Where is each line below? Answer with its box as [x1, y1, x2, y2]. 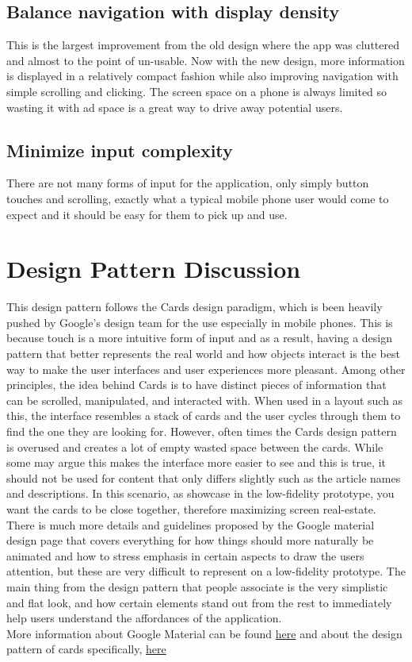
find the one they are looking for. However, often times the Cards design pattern [6, 423, 397, 440]
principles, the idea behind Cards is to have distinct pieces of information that [6, 376, 387, 393]
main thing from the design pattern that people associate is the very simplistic [6, 578, 388, 595]
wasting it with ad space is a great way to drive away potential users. [6, 98, 343, 115]
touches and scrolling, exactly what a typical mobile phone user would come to [6, 190, 389, 206]
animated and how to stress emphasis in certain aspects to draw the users [6, 547, 364, 564]
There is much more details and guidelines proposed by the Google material [6, 516, 375, 533]
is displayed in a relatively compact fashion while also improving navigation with [6, 67, 399, 84]
